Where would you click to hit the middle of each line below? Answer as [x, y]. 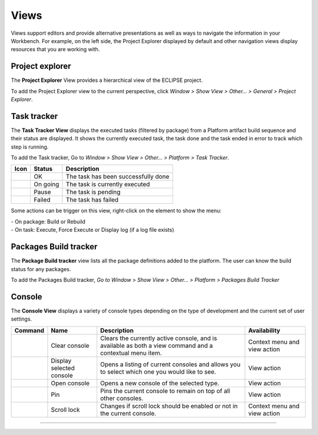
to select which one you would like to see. [158, 371]
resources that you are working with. [55, 50]
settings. [21, 319]
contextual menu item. [131, 352]
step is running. [30, 147]
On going [46, 184]
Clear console [70, 345]
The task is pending [93, 192]
